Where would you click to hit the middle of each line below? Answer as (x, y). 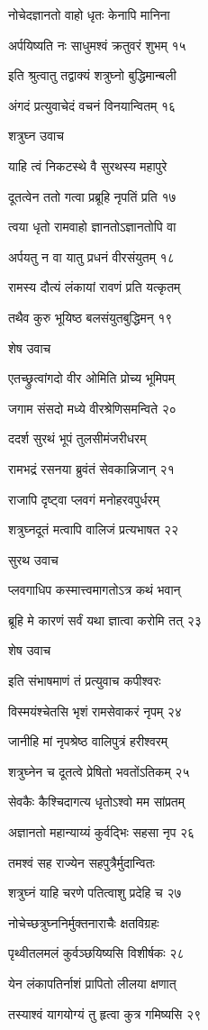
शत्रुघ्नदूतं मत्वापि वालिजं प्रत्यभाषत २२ (94, 529)
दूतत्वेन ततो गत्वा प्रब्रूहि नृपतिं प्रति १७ (92, 196)
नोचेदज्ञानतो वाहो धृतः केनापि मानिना (89, 14)
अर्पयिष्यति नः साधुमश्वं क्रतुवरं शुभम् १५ (97, 45)
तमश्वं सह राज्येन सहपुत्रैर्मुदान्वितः (81, 862)
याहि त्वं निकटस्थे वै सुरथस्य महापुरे (88, 165)
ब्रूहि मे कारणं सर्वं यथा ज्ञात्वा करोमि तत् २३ (105, 620)
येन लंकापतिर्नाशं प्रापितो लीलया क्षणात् (92, 983)
